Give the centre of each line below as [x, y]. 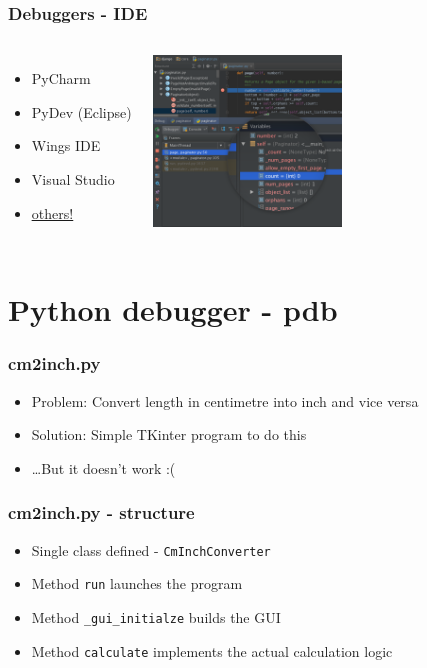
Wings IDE [66, 145]
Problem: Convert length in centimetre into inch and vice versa [225, 400]
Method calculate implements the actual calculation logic [212, 650]
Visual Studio [73, 179]
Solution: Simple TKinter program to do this [169, 434]
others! [52, 212]
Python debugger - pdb [173, 309]
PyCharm [61, 78]
